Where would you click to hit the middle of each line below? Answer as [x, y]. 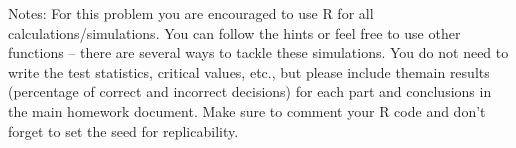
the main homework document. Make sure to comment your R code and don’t [247, 110]
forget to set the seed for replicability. [123, 130]
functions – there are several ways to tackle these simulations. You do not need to [258, 52]
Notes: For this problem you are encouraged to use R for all [191, 13]
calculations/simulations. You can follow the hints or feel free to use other [234, 32]
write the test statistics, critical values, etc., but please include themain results [249, 71]
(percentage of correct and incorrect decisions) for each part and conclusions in [250, 91]
